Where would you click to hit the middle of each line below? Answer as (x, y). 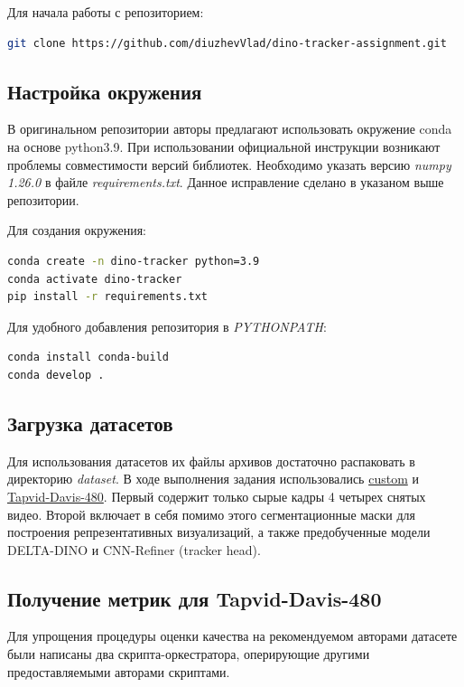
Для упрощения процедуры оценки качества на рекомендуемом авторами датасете (232, 636)
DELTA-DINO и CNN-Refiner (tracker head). (134, 549)
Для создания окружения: (77, 230)
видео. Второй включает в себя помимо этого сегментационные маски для (212, 514)
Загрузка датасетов (90, 423)
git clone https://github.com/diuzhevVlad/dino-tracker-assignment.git (227, 43)
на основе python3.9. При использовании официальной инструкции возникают (224, 146)
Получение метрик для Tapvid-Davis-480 (195, 598)
